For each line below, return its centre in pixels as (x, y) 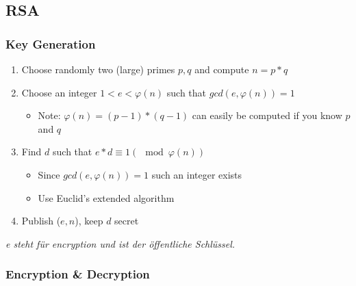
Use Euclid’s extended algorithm (106, 197)
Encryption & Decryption (78, 274)
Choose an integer (59, 92)
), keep (89, 221)
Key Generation (51, 43)
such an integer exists (197, 174)
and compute (222, 69)
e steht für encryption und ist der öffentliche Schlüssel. (120, 243)
